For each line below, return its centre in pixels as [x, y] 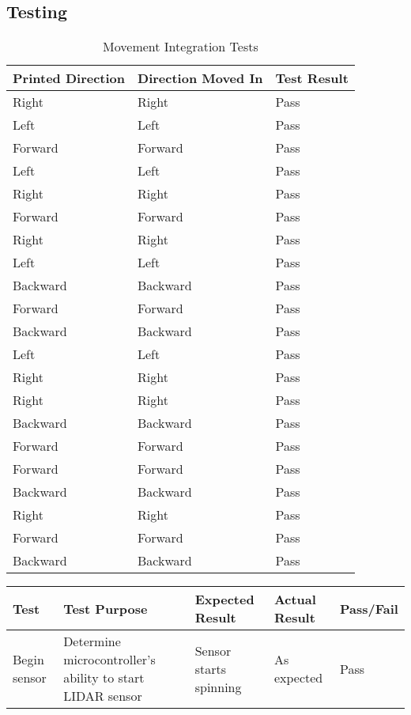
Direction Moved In [200, 78]
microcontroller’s [109, 660]
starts [211, 668]
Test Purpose [106, 608]
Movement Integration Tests [181, 47]
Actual [295, 600]
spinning [218, 687]
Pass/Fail [369, 608]
